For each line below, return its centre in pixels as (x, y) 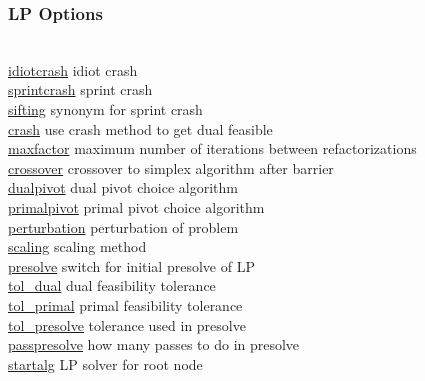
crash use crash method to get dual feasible (140, 128)
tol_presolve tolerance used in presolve (127, 324)
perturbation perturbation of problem (123, 226)
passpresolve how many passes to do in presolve (154, 344)
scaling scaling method (77, 246)
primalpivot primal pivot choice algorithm (136, 206)
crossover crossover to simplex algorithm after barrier (171, 167)
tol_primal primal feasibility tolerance (125, 304)
